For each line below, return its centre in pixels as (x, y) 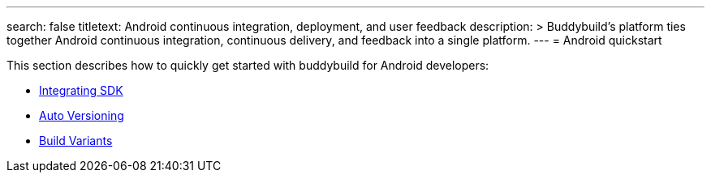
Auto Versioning (82, 115)
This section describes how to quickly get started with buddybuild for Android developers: (248, 65)
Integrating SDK (81, 90)
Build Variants (76, 141)
